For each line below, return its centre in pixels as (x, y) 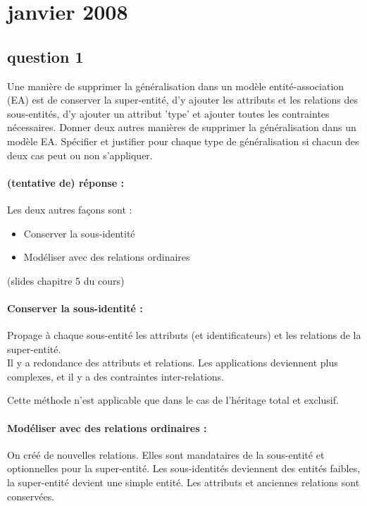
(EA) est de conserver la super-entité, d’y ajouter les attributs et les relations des (183, 100)
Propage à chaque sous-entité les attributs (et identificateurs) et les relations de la (184, 335)
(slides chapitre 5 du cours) (66, 280)
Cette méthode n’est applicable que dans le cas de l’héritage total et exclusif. (173, 400)
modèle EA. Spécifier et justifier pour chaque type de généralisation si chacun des (183, 141)
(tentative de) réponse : (66, 182)
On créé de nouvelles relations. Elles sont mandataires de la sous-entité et (166, 454)
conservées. (31, 496)
